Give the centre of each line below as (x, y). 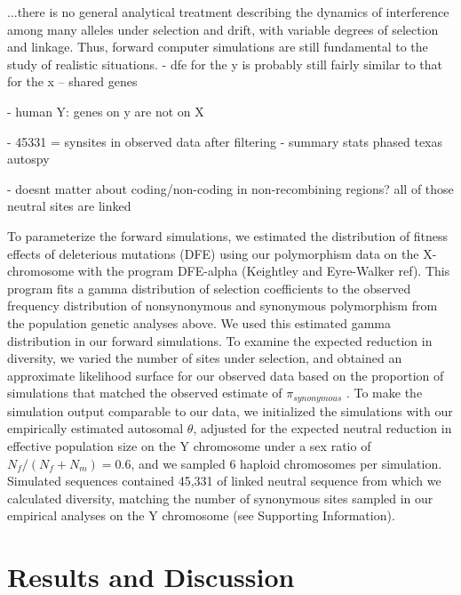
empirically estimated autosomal (95, 428)
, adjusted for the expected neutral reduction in (322, 428)
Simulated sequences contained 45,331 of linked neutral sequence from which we (224, 481)
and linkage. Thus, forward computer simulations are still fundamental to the (218, 47)
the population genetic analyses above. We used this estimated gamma (199, 322)
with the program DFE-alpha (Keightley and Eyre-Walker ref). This (264, 271)
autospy (28, 159)
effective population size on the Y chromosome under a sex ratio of (189, 445)
